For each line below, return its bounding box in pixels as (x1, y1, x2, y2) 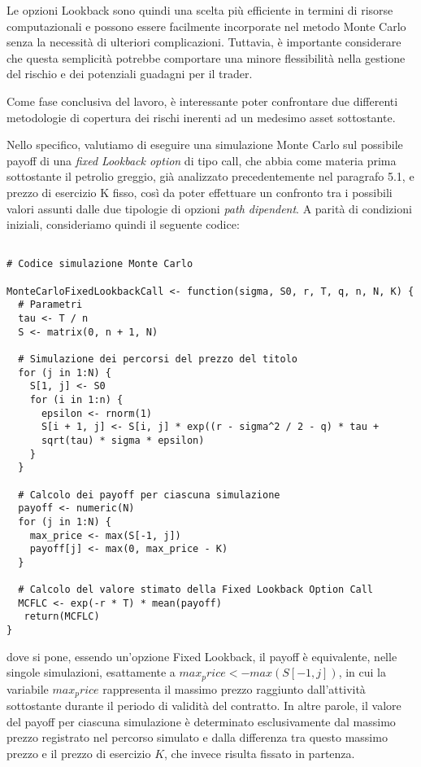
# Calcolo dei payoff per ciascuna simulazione (18, 489, 280, 501)
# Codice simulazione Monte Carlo (7, 258, 193, 270)
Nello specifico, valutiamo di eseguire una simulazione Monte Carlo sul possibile (7, 136, 403, 153)
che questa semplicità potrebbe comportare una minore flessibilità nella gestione (7, 49, 406, 66)
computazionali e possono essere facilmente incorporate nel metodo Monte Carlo (7, 17, 406, 34)
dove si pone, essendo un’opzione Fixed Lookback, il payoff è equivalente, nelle (7, 647, 397, 664)
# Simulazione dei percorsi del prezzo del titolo (18, 353, 297, 365)
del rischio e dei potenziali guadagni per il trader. (7, 65, 253, 82)
